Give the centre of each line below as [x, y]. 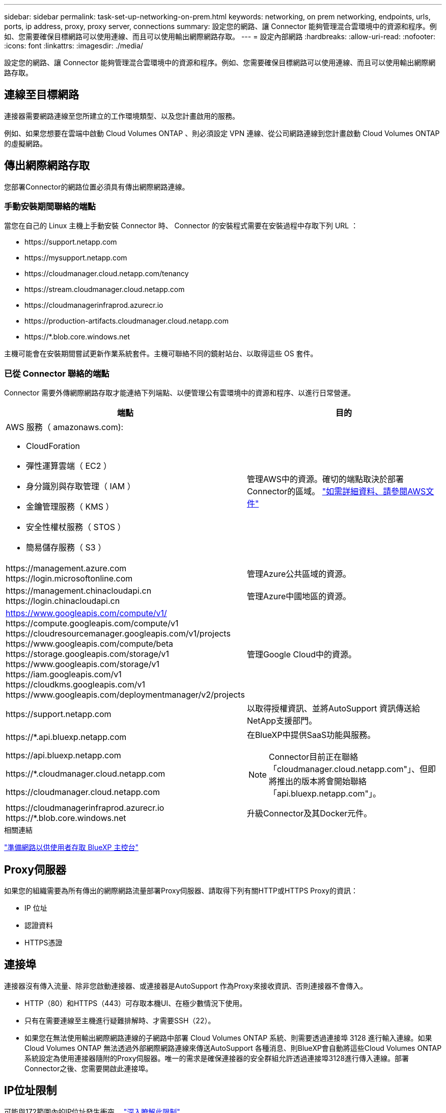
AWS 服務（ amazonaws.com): [65, 427]
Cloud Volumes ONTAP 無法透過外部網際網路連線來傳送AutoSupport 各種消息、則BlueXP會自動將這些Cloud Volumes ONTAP [233, 1048]
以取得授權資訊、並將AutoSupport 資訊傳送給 [333, 709]
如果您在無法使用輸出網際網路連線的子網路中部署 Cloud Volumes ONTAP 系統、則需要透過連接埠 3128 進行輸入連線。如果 [228, 1038]
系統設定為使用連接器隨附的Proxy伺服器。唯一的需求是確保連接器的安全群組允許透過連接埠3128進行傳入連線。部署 [217, 1058]
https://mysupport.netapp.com [76, 258]
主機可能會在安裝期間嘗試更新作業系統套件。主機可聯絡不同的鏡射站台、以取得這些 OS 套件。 [161, 354]
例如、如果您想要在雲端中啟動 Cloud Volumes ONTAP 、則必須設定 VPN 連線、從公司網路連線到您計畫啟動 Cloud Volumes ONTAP [222, 133]
